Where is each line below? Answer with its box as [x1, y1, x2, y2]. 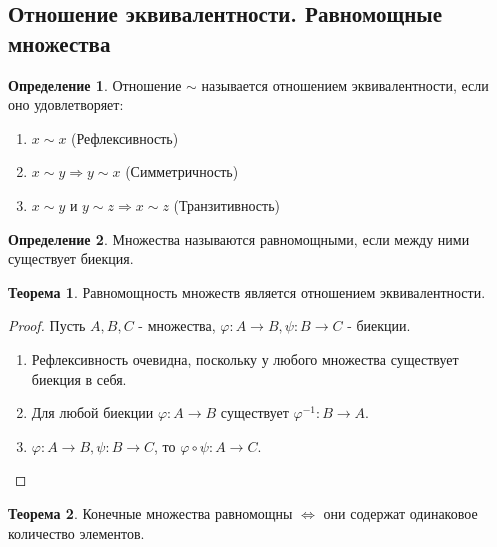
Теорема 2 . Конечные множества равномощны [8, 502, 293, 523]
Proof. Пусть [8, 315, 86, 336]
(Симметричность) [125, 161, 239, 182]
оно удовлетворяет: [8, 94, 124, 115]
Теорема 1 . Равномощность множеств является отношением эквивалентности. [8, 281, 486, 302]
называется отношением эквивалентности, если [201, 74, 489, 95]
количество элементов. [8, 522, 145, 543]
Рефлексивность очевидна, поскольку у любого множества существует [31, 348, 459, 369]
